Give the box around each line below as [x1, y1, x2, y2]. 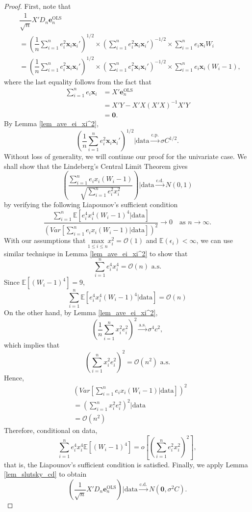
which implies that [4, 340, 60, 350]
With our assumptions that [4, 235, 86, 245]
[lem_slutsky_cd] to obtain [4, 469, 87, 479]
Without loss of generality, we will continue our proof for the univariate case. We [4, 151, 247, 162]
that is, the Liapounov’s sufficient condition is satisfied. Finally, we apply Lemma [4, 459, 248, 469]
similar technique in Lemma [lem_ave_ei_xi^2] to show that [4, 248, 188, 258]
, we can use [196, 235, 233, 245]
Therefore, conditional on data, [4, 425, 98, 435]
